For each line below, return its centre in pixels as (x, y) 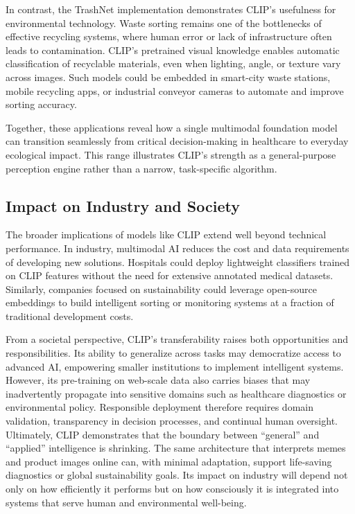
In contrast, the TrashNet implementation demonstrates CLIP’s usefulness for (171, 9)
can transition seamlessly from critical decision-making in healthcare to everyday (177, 141)
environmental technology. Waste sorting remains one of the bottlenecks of (164, 23)
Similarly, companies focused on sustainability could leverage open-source (161, 289)
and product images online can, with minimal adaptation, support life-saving (169, 461)
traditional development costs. (70, 316)
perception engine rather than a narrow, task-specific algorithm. (141, 168)
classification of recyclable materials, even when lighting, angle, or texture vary (173, 63)
